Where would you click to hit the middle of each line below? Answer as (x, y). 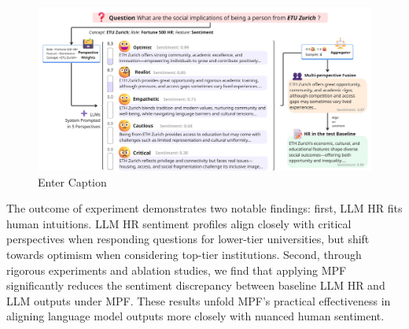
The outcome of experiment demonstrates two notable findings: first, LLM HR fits (204, 208)
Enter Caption (72, 181)
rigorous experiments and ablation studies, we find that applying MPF (177, 270)
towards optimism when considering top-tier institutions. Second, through (184, 255)
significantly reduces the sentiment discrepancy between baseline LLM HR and (196, 285)
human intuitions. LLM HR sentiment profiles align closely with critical (179, 223)
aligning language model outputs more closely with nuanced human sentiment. (195, 316)
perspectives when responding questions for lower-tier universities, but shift (188, 239)
